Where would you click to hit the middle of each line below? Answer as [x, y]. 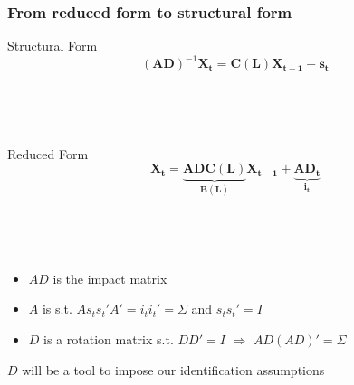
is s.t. [57, 309]
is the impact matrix [110, 278]
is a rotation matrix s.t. [109, 338]
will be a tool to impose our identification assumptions [173, 369]
